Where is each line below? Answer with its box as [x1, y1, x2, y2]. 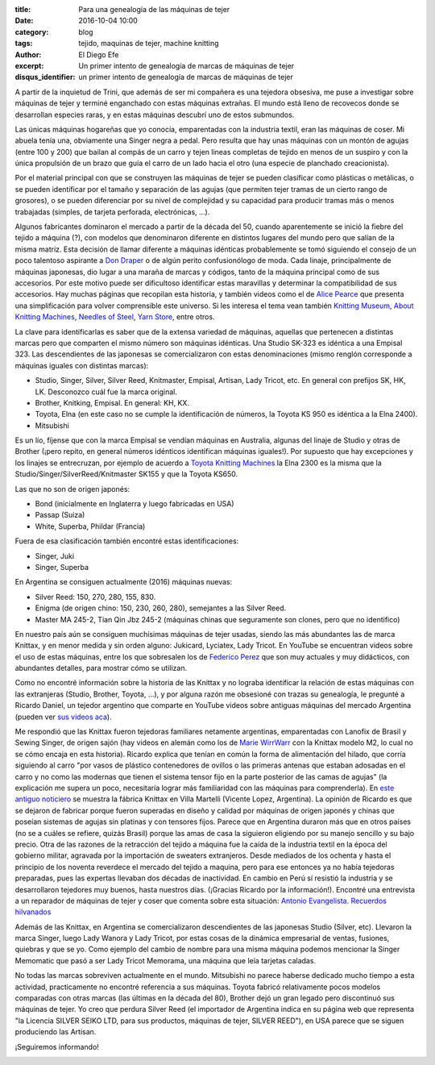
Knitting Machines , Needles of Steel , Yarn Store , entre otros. [14, 312, 215, 322]
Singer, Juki [35, 551, 75, 560]
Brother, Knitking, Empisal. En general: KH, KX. [35, 397, 189, 407]
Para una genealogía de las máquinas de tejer [78, 5, 230, 14]
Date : [14, 16, 34, 26]
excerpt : [14, 60, 44, 70]
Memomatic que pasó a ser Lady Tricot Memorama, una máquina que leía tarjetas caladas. [14, 955, 317, 965]
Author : [14, 49, 42, 60]
